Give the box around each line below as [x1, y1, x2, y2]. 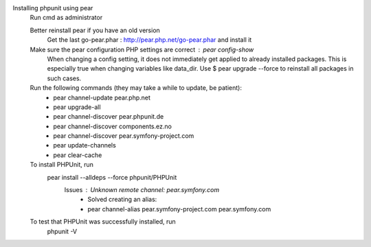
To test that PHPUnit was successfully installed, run [30, 217, 177, 226]
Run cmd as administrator [30, 14, 103, 22]
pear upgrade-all [53, 103, 101, 111]
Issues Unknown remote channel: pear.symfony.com [64, 186, 220, 194]
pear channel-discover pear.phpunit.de [53, 113, 164, 121]
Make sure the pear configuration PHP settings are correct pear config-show [30, 45, 254, 54]
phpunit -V [47, 227, 78, 235]
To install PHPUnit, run [30, 161, 94, 169]
